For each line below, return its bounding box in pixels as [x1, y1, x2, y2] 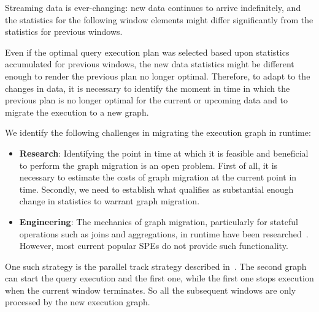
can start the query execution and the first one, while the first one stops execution [5, 272, 314, 284]
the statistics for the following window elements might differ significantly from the [5, 13, 313, 26]
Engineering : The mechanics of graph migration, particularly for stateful [19, 215, 298, 228]
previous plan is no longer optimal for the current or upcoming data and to [5, 94, 288, 106]
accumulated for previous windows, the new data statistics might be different [5, 58, 294, 70]
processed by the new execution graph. [5, 295, 150, 308]
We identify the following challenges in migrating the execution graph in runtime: [5, 126, 311, 139]
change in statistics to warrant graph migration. [19, 195, 200, 207]
